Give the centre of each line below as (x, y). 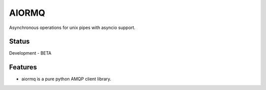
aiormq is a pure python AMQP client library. (66, 79)
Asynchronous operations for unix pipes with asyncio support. (72, 28)
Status (19, 42)
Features (23, 67)
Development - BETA (30, 53)
